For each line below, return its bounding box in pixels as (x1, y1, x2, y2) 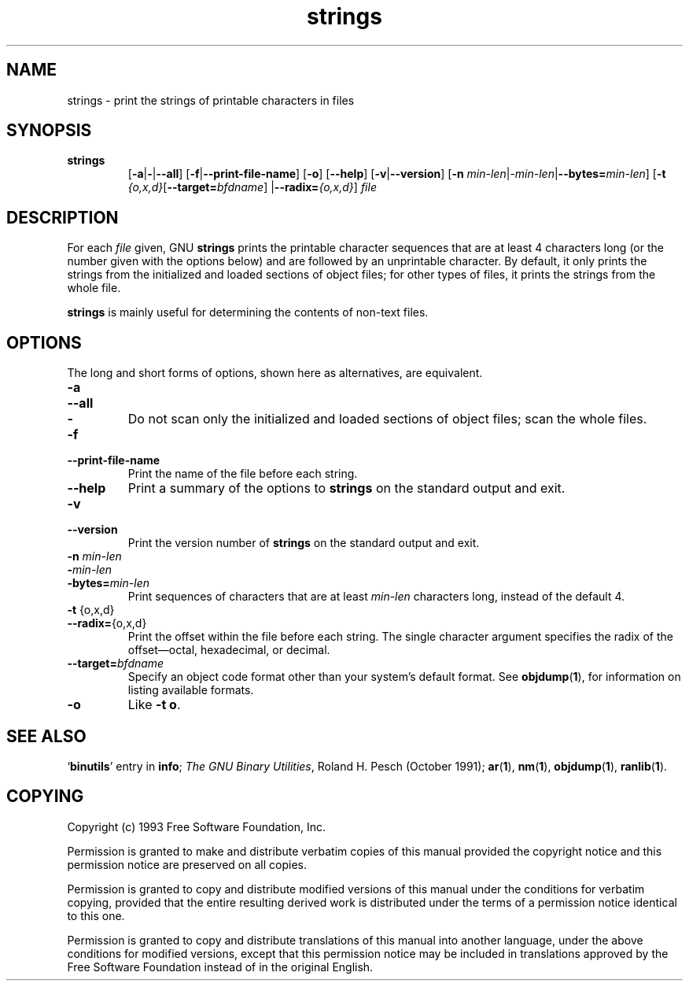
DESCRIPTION (6, 207, 119, 227)
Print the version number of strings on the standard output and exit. (127, 536, 480, 550)
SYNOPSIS (6, 120, 92, 141)
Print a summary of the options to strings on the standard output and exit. (127, 480, 566, 497)
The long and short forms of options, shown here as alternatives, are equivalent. (67, 366, 483, 380)
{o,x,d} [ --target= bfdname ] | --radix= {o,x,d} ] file (127, 180, 377, 194)
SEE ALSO (6, 726, 87, 746)
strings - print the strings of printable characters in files (67, 93, 355, 107)
